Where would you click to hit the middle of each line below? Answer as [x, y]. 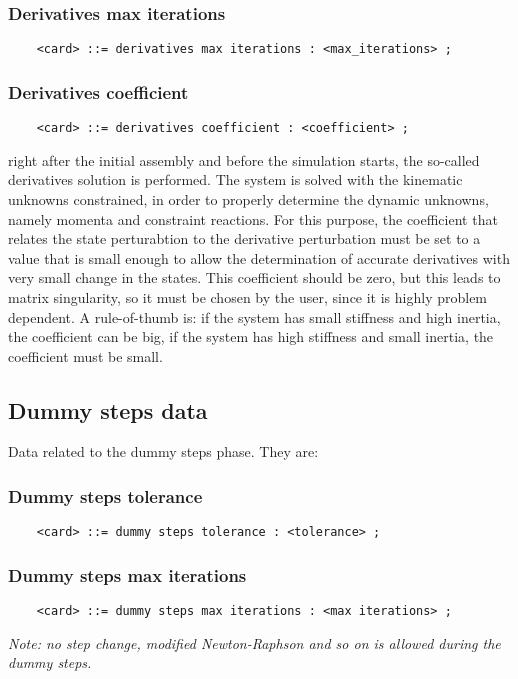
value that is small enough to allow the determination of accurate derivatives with [259, 257]
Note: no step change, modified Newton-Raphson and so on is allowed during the [254, 642]
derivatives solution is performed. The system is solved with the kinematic [235, 179]
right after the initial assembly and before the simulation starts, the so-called [244, 159]
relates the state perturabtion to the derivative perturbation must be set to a [244, 238]
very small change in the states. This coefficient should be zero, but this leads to [254, 277]
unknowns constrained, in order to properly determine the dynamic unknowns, [248, 198]
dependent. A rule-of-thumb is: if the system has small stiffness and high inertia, [254, 316]
